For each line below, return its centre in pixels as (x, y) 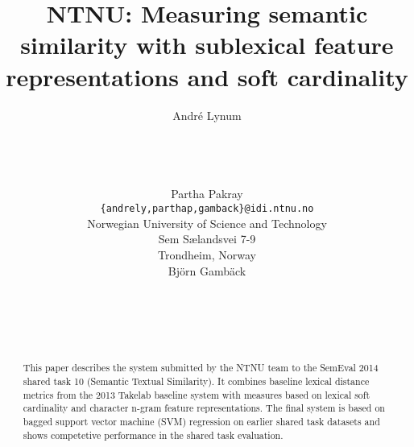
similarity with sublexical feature (207, 45)
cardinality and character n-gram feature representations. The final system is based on (204, 408)
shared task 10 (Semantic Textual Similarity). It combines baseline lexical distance (196, 381)
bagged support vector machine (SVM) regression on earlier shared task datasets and (201, 421)
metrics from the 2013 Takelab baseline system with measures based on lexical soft (197, 394)
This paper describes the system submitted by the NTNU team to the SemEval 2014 (201, 368)
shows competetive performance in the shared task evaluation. (153, 435)
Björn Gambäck (207, 270)
